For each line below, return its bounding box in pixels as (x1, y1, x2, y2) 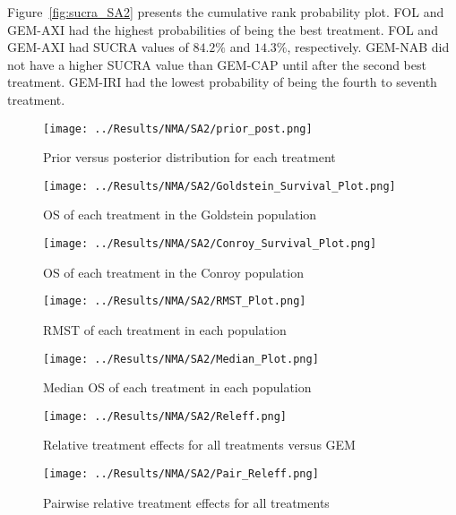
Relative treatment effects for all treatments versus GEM (43, 435, 356, 454)
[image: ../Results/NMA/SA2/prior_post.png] (43, 122, 313, 135)
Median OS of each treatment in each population (43, 378, 312, 397)
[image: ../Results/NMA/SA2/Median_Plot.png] (43, 352, 319, 365)
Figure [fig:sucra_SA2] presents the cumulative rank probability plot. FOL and (7, 3, 444, 21)
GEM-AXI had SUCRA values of (7, 38, 189, 56)
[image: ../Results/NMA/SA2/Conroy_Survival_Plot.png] (43, 237, 377, 251)
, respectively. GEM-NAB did (287, 38, 450, 56)
